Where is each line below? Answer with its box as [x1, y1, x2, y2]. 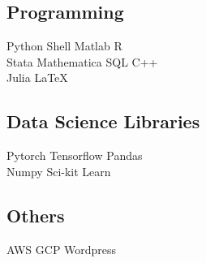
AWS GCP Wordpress [6, 240, 117, 257]
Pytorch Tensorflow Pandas [6, 147, 143, 164]
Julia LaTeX [6, 69, 68, 86]
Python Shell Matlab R [6, 37, 122, 54]
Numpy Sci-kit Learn [6, 162, 111, 179]
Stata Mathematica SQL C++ [6, 53, 158, 70]
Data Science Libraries [6, 109, 200, 134]
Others [6, 202, 65, 227]
